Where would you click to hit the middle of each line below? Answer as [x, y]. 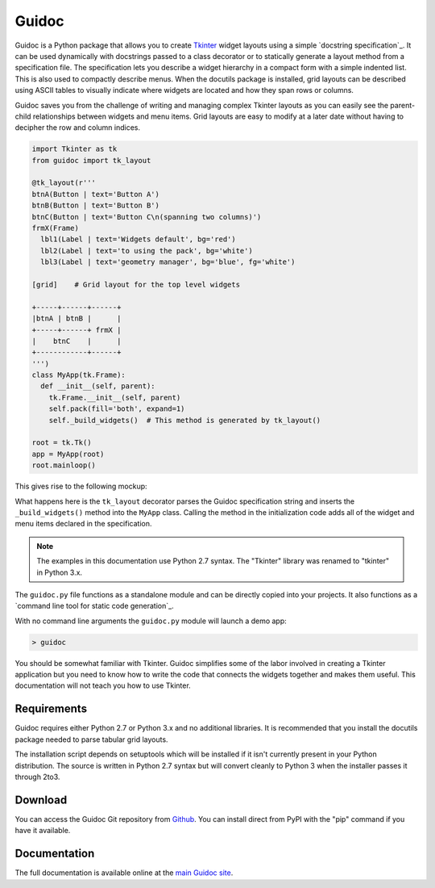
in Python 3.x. [60, 572]
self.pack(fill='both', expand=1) [117, 409]
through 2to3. [37, 777]
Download [41, 800]
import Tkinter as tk [75, 149]
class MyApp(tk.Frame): [79, 375]
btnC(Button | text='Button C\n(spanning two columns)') [147, 217]
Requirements [51, 709]
